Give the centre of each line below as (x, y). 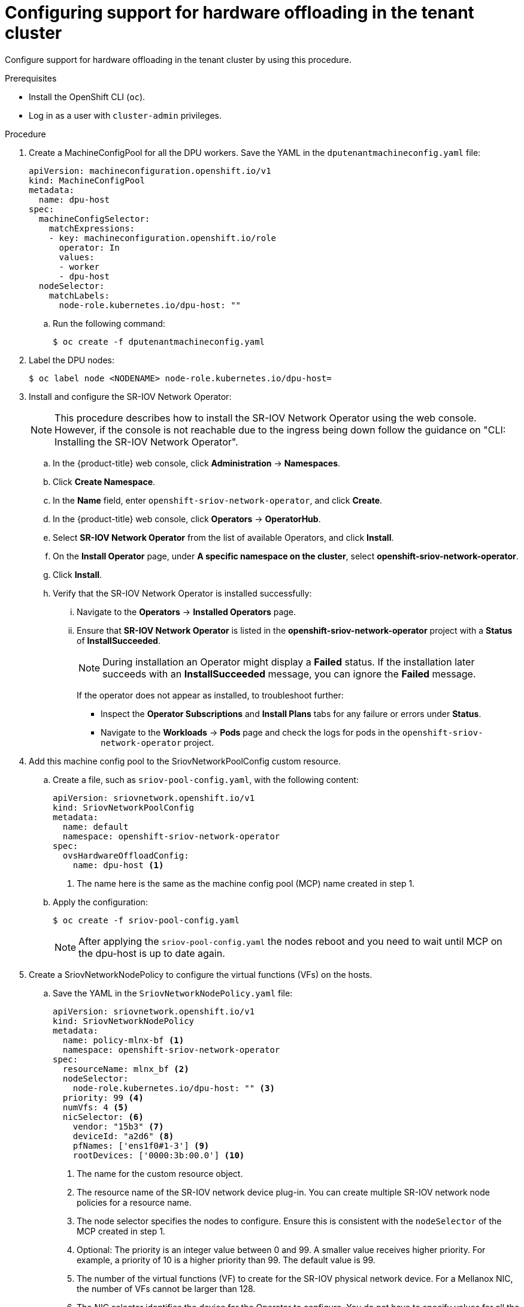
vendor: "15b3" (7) (118, 1126)
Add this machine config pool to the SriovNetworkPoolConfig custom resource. (185, 761)
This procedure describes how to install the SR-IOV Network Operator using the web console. (266, 418)
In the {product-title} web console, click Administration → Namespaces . (197, 463)
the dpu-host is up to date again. (152, 953)
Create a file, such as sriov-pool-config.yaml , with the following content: (206, 779)
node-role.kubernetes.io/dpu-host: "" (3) (174, 1088)
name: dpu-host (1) (118, 865)
